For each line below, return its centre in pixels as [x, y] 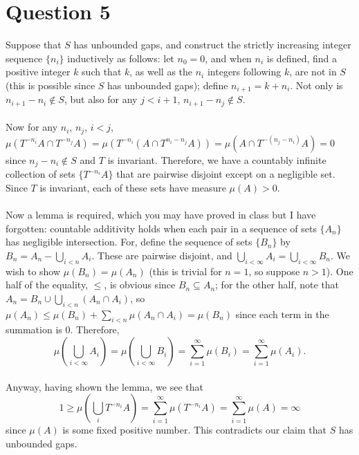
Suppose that [34, 45]
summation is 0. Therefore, [63, 329]
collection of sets [40, 174]
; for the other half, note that [277, 285]
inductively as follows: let [121, 58]
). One [340, 271]
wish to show [33, 271]
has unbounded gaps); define [168, 85]
